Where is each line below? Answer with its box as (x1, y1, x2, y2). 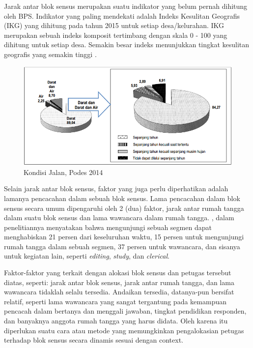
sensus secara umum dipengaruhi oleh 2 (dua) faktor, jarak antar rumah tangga (4, 203, 244, 213)
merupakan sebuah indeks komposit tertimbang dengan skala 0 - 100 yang (4, 29, 227, 40)
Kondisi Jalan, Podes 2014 (24, 167, 103, 177)
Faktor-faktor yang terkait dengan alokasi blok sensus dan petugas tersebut (4, 267, 231, 278)
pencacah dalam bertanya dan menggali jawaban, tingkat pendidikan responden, (4, 306, 247, 316)
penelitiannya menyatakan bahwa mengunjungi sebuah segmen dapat (4, 222, 212, 232)
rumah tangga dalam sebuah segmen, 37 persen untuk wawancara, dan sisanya (4, 241, 240, 251)
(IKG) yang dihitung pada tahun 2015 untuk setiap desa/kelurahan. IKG (4, 20, 225, 30)
